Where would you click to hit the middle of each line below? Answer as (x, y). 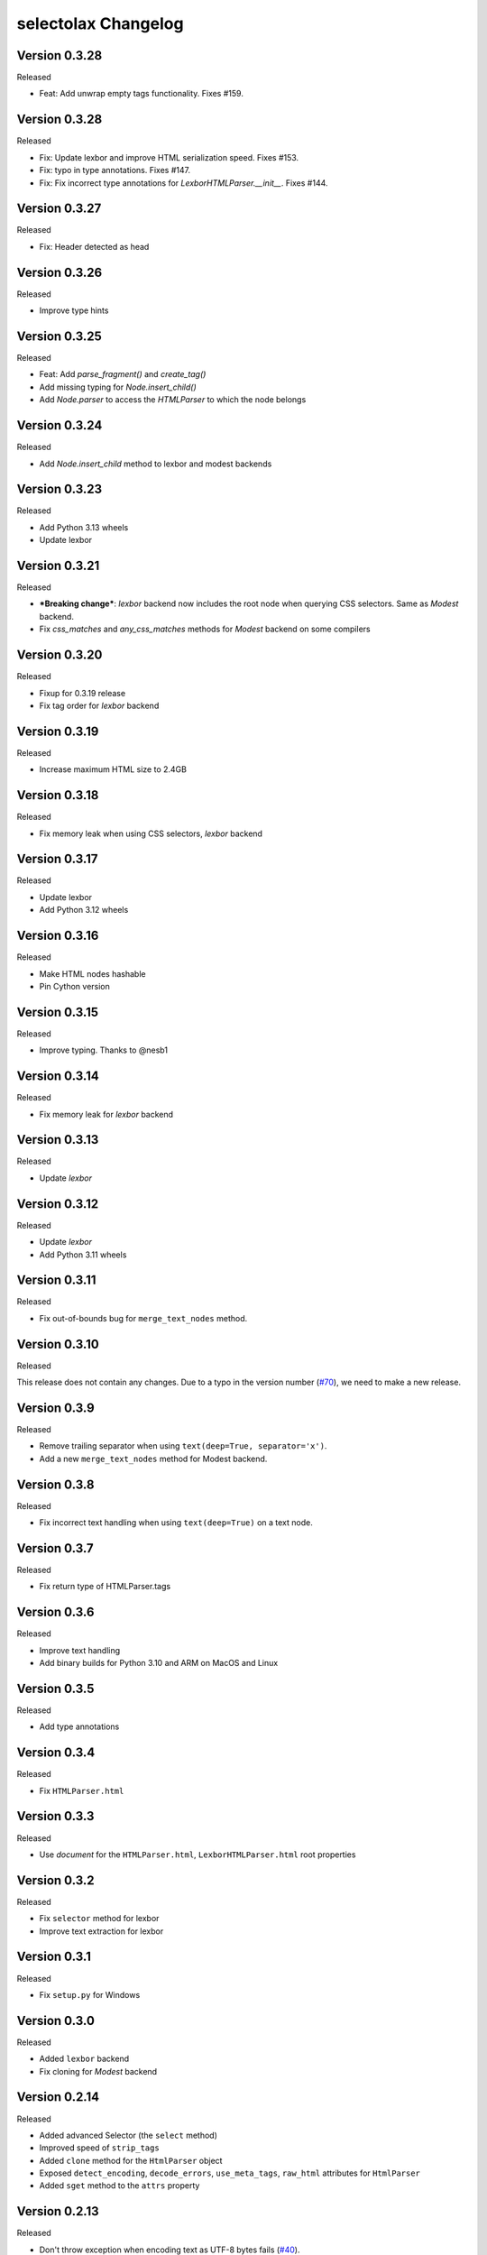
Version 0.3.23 (60, 489)
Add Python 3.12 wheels (84, 910)
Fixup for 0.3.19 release (83, 693)
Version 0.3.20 (60, 655)
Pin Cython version (74, 986)
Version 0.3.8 (55, 1484)
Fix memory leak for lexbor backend (106, 1114)
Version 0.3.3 (55, 1816)
